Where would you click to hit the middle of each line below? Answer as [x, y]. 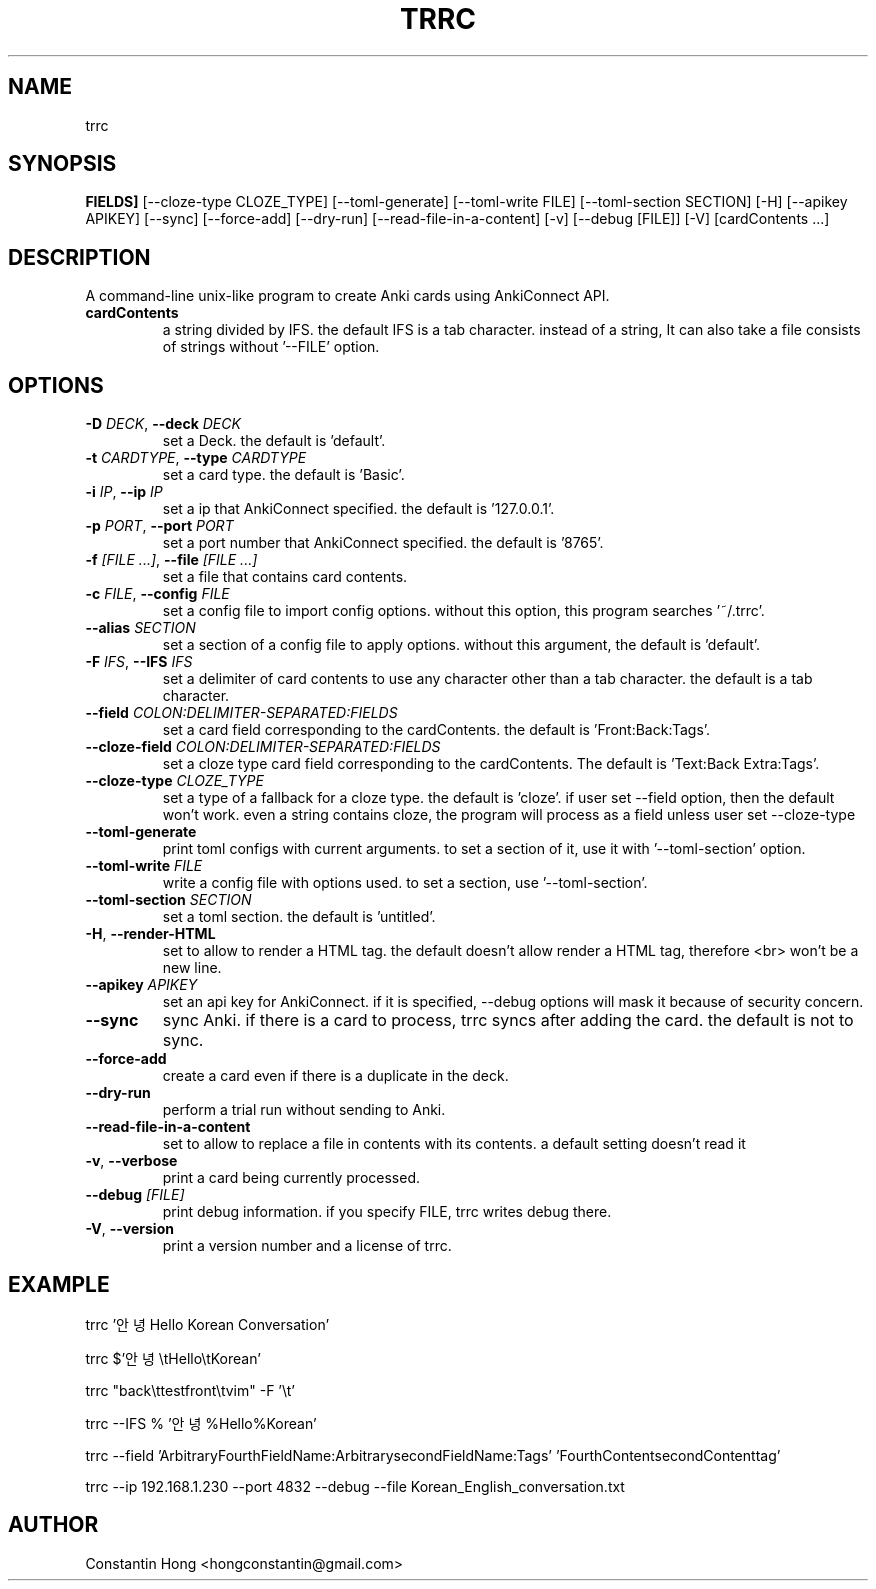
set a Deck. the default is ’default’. [274, 441]
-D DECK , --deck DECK [163, 424]
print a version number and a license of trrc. [307, 1246]
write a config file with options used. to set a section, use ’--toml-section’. [405, 883]
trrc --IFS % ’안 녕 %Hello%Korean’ [201, 1423]
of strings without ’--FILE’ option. [271, 347]
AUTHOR [53, 1525]
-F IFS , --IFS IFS [139, 662]
